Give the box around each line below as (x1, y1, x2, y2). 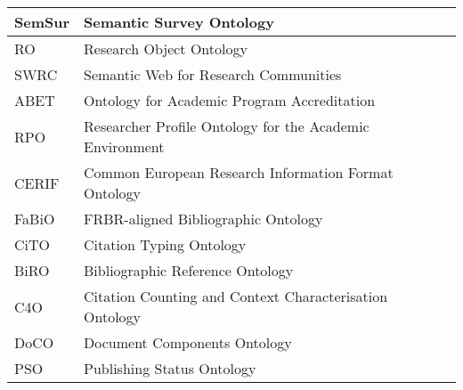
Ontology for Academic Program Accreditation (84, 90, 376, 110)
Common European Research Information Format (84, 162, 394, 183)
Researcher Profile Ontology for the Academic (84, 116, 370, 136)
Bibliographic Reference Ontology (84, 260, 294, 280)
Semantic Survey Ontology (84, 12, 274, 32)
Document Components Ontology (84, 332, 292, 353)
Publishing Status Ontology (84, 358, 256, 378)
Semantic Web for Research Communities (84, 64, 342, 85)
